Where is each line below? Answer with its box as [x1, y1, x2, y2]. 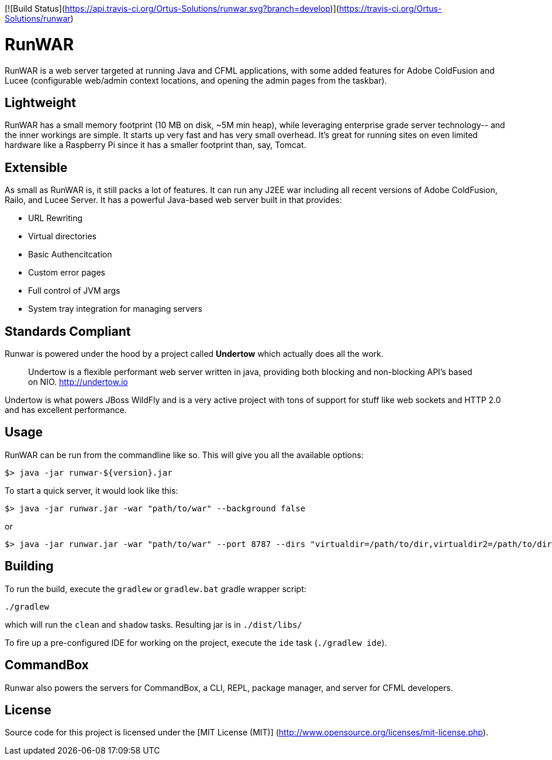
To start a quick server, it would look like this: [5, 485, 178, 496]
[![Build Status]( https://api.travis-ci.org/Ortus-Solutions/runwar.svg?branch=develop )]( [5, 4, 339, 13]
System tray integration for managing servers [28, 304, 202, 314]
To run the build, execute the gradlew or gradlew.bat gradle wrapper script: [5, 583, 306, 594]
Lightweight [5, 95, 76, 110]
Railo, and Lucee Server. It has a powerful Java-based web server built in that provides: [5, 195, 342, 205]
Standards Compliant [5, 324, 131, 339]
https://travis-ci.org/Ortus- [339, 4, 442, 13]
